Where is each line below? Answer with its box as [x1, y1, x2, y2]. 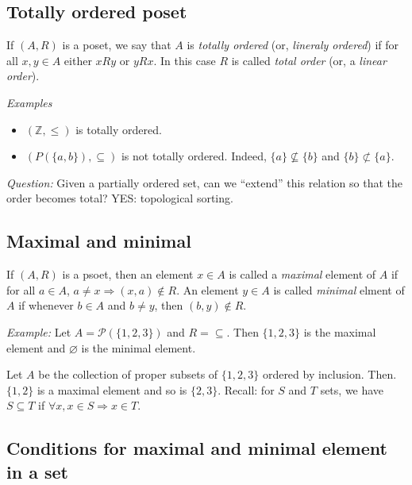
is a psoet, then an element [62, 266, 194, 283]
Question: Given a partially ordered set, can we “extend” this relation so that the [6, 174, 403, 191]
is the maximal [303, 323, 376, 340]
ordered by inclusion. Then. [262, 366, 397, 383]
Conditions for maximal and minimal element [6, 436, 387, 460]
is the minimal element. [81, 339, 196, 356]
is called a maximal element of [229, 266, 376, 283]
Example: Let [6, 323, 71, 340]
